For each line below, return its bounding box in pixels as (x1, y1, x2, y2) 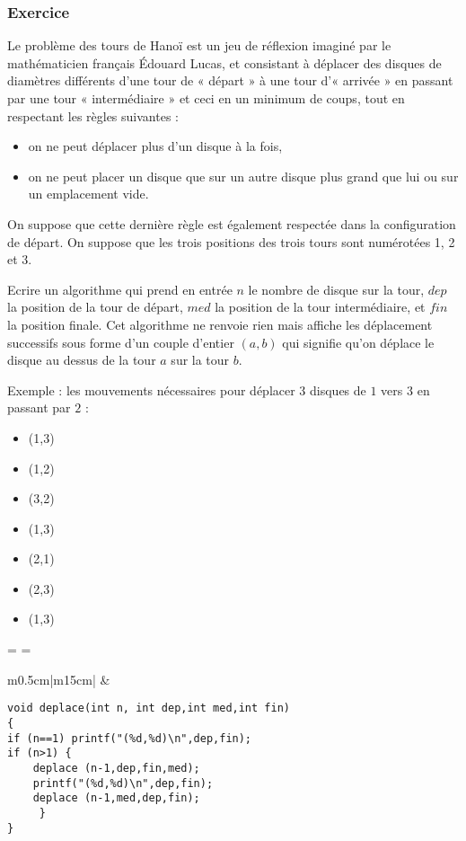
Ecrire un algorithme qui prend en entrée (7, 279, 233, 298)
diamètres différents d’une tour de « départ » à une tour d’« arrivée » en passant (7, 71, 453, 90)
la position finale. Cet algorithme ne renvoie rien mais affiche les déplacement (7, 314, 433, 333)
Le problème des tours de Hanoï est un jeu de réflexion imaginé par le (7, 36, 391, 55)
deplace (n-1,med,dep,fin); (32, 792, 200, 805)
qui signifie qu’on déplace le (282, 332, 435, 351)
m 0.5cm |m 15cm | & (7, 669, 110, 688)
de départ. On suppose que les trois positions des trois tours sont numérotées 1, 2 (7, 232, 455, 251)
